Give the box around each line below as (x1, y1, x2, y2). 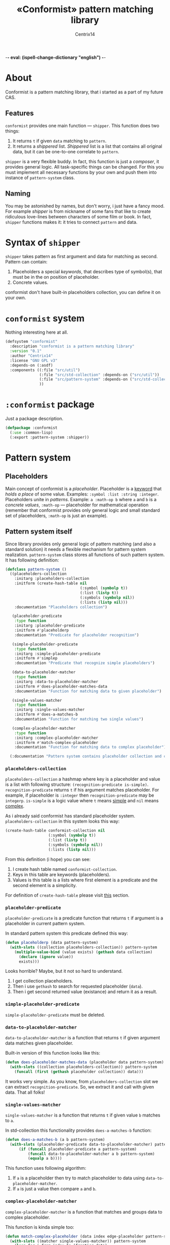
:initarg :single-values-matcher (14, 707, 85, 712)
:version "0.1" (10, 349, 42, 354)
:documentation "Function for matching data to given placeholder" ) (14, 689, 162, 694)
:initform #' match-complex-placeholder (14, 740, 99, 745)
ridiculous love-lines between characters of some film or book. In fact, (5, 213, 152, 219)
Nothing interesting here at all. (5, 329, 68, 336)
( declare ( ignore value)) (18, 954, 73, 959)
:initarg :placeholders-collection (14, 576, 90, 581)
